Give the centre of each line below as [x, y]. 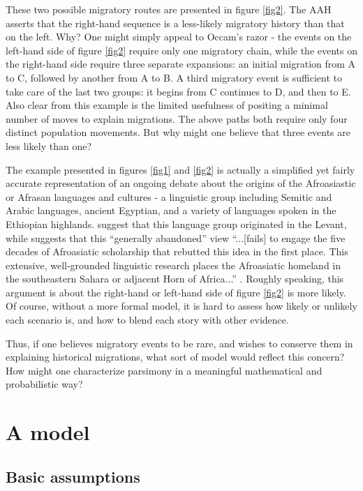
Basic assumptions [73, 476]
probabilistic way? [44, 384]
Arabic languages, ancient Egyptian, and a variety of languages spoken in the [171, 210]
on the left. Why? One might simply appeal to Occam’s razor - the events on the [179, 37]
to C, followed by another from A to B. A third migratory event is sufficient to [174, 77]
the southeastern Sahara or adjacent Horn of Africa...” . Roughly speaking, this [175, 279]
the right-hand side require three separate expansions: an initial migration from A [181, 64]
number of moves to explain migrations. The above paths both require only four [177, 118]
